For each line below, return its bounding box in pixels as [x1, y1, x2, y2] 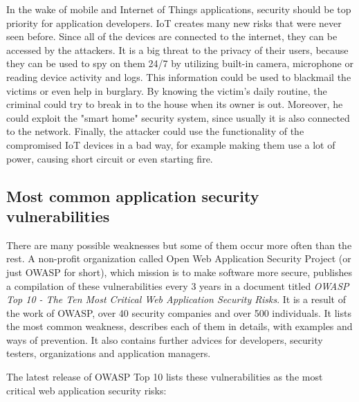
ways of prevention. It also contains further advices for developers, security [6, 332, 323, 347]
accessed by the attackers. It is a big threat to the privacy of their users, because [6, 42, 349, 57]
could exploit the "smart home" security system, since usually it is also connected [6, 110, 350, 125]
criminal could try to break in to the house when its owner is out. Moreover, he [6, 97, 343, 111]
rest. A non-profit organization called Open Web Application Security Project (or [6, 251, 351, 266]
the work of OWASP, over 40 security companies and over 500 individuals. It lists [6, 305, 351, 320]
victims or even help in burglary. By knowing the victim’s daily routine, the [6, 83, 327, 98]
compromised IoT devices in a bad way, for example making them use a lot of [6, 137, 335, 152]
